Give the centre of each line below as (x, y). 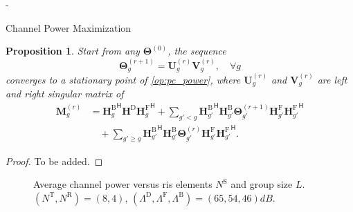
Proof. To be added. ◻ (54, 161)
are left (332, 79)
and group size (262, 184)
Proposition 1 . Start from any (73, 51)
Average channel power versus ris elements (123, 184)
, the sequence (197, 51)
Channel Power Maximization (69, 27)
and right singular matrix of (65, 94)
